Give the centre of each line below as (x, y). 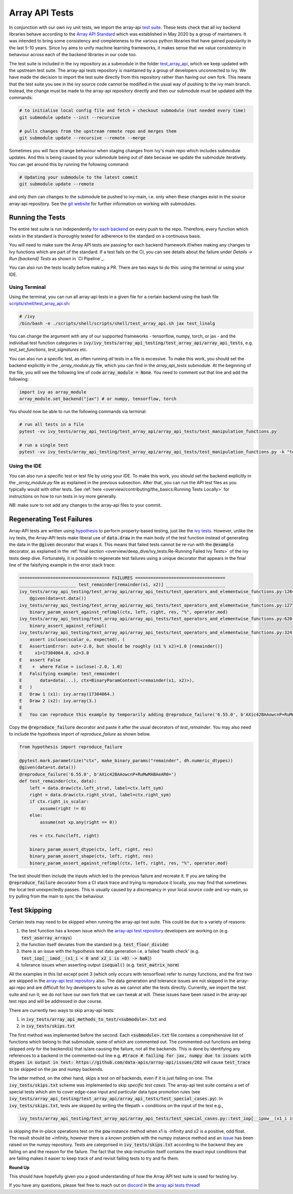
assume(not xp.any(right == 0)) (78, 822)
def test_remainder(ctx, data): (58, 781)
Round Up (19, 1167)
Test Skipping (31, 910)
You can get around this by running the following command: (69, 164)
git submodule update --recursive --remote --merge (83, 138)
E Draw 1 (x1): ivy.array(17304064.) (67, 694)
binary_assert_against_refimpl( (68, 626)
